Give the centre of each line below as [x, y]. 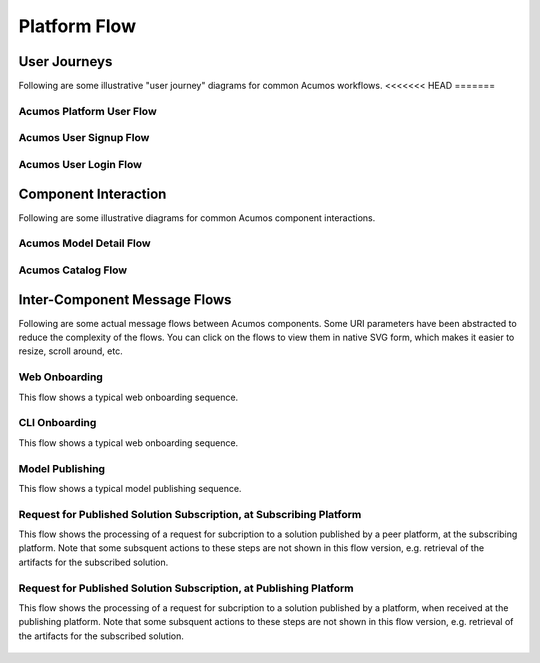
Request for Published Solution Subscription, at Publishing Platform [186, 588]
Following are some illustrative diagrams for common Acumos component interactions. [197, 217]
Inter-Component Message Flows [125, 299]
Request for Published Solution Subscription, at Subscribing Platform [190, 514]
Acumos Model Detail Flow [84, 243]
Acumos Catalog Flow [73, 270]
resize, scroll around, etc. [71, 351]
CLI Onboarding [57, 423]
